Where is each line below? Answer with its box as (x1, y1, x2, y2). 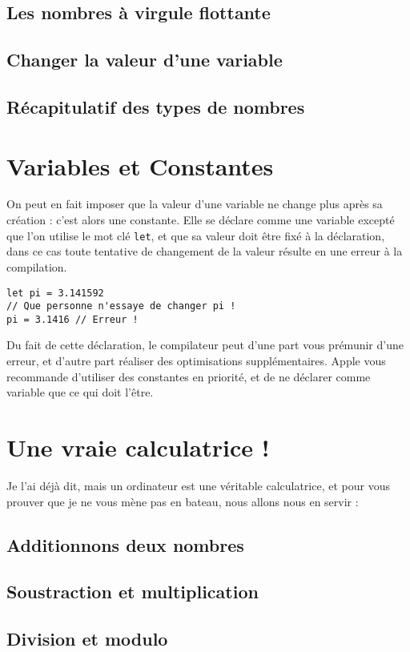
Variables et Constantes (6, 149, 274, 182)
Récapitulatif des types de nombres (6, 94, 305, 119)
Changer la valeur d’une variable (6, 47, 283, 72)
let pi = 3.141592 (6, 287, 104, 299)
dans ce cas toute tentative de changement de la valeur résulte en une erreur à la (6, 243, 403, 260)
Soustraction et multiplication (6, 579, 259, 604)
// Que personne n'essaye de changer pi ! (6, 300, 236, 312)
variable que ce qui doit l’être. (6, 384, 154, 400)
